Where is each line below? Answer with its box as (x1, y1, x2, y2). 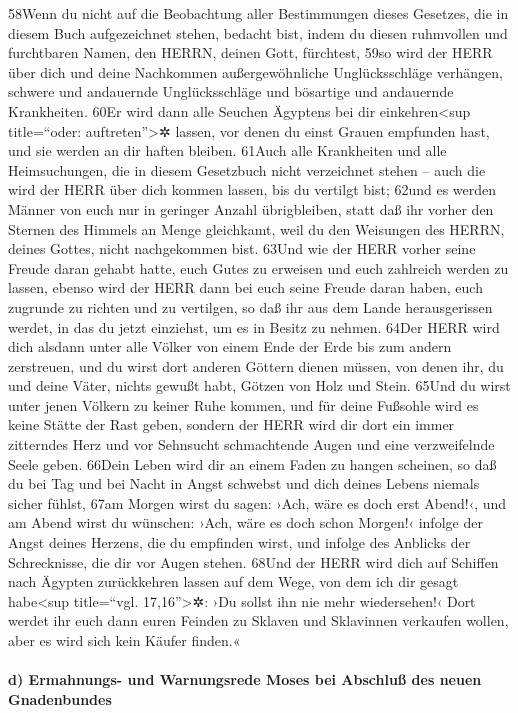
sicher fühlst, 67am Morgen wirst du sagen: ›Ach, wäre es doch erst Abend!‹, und (8, 492, 507, 513)
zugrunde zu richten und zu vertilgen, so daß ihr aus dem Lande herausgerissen (8, 296, 493, 317)
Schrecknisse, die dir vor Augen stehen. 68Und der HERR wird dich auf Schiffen (8, 551, 499, 572)
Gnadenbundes (8, 688, 112, 709)
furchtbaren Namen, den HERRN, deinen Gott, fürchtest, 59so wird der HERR (8, 42, 493, 63)
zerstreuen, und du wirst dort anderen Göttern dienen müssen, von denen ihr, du (8, 355, 504, 376)
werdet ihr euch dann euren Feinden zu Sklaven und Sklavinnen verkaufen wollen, (8, 610, 509, 631)
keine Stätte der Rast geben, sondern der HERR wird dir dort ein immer (8, 414, 455, 435)
